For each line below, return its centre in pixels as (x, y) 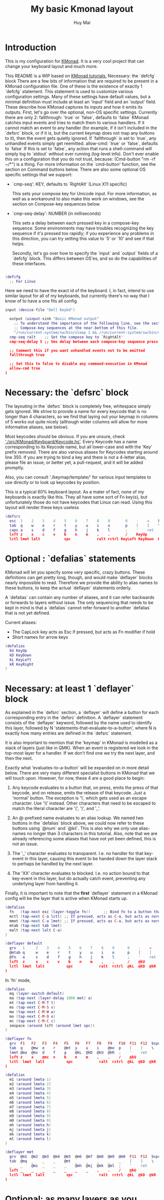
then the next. (19, 758)
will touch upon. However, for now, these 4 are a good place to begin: (75, 778)
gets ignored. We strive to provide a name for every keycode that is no (76, 411)
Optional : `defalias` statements (70, 559)
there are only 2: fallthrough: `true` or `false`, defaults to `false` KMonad (77, 117)
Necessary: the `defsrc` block (67, 393)
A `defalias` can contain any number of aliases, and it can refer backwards (80, 598)
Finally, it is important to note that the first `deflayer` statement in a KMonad (81, 893)
